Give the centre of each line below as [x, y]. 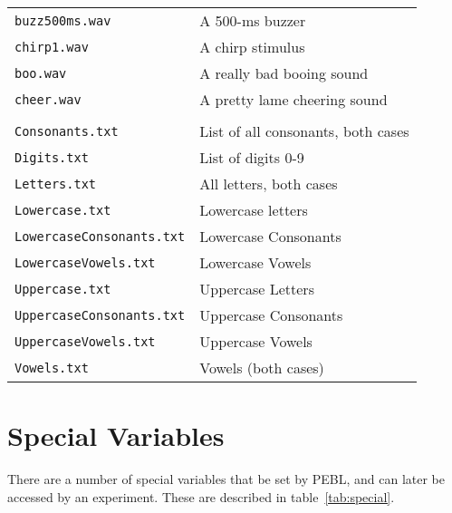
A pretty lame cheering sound [293, 99]
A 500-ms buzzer [253, 20]
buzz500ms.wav [63, 20]
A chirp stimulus [252, 47]
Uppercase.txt [63, 289]
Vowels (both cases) [262, 368]
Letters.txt [56, 184]
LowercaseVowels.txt [85, 262]
